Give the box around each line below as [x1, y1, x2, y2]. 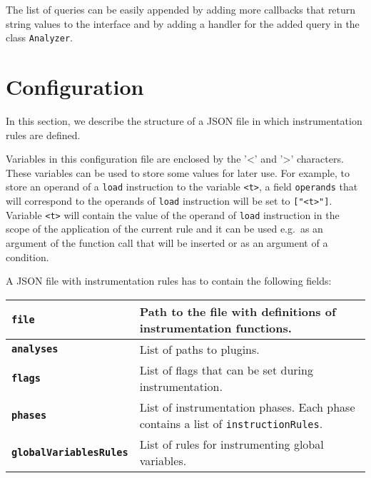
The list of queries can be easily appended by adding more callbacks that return [6, 2, 356, 16]
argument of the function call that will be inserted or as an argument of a [6, 235, 328, 250]
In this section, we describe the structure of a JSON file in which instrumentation [6, 113, 362, 128]
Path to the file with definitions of [139, 302, 336, 320]
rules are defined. [6, 127, 81, 142]
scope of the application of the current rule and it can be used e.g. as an [6, 221, 323, 236]
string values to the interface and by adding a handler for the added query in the [6, 16, 360, 31]
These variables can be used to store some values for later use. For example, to [6, 165, 350, 180]
